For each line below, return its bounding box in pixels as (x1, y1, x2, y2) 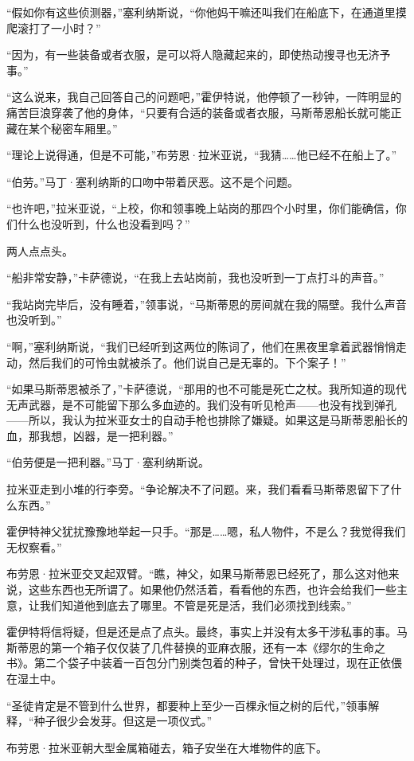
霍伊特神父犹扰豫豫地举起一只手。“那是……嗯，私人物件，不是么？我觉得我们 (6, 523, 406, 540)
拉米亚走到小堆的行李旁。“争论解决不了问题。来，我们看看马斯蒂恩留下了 (6, 481, 391, 498)
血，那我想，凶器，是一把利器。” (6, 427, 174, 443)
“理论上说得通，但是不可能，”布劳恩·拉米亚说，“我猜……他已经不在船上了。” (6, 146, 397, 163)
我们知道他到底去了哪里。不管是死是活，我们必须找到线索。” (39, 596, 352, 613)
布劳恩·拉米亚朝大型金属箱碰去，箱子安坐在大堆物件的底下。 (6, 739, 327, 755)
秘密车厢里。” (50, 119, 118, 136)
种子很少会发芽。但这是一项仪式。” (33, 712, 213, 729)
